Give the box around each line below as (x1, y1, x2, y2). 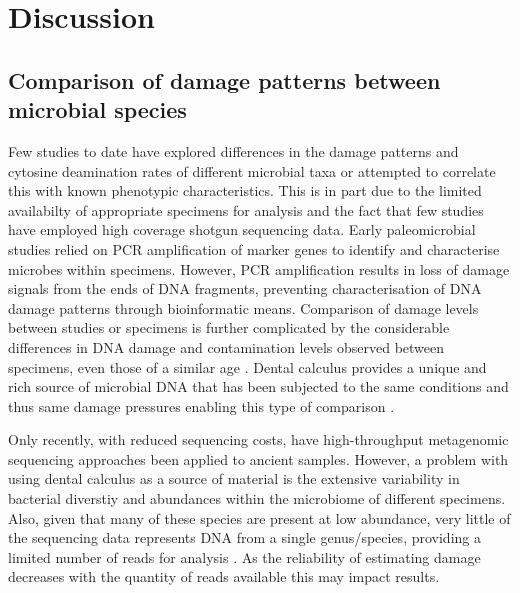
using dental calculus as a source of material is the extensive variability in (8, 468, 460, 489)
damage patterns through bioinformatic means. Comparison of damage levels (8, 297, 479, 318)
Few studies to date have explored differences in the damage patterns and (8, 140, 459, 161)
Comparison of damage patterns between (8, 64, 441, 95)
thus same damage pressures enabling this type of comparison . (8, 395, 395, 416)
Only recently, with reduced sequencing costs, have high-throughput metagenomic (8, 429, 509, 450)
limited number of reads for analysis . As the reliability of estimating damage (8, 546, 481, 567)
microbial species (8, 94, 187, 125)
